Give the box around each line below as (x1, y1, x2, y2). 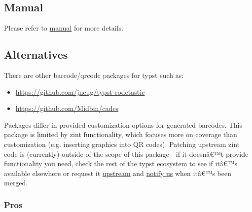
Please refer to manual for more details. (4, 23, 123, 33)
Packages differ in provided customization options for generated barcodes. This (4, 119, 242, 130)
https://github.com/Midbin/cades (15, 103, 119, 113)
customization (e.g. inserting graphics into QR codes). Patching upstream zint (4, 139, 240, 149)
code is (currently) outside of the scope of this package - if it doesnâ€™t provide (4, 148, 249, 159)
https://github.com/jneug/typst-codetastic (15, 86, 145, 97)
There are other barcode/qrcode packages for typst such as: (4, 70, 184, 80)
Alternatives (4, 47, 68, 62)
